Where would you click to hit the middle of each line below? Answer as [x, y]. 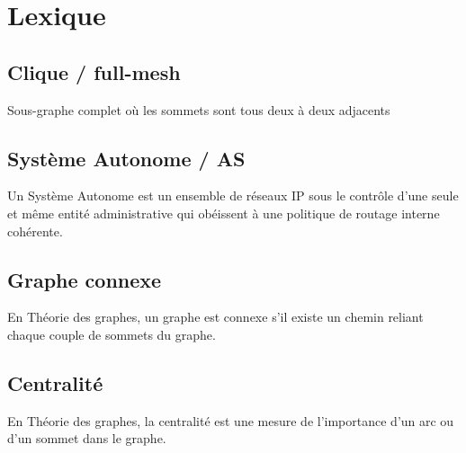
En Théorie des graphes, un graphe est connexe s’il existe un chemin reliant [215, 317]
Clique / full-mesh [94, 71]
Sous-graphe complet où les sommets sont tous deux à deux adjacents [199, 109]
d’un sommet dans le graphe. [87, 438]
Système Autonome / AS [126, 158]
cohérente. [35, 231]
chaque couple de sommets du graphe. [112, 334]
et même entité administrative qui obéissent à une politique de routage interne [224, 213]
